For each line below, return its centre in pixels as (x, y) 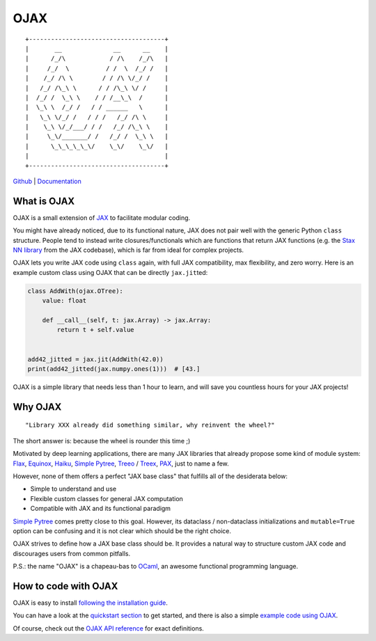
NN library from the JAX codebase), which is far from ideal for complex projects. (128, 250)
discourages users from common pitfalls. (72, 553)
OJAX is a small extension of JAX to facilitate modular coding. (102, 217)
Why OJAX (37, 407)
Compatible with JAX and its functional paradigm (100, 509)
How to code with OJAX (65, 586)
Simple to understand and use (73, 489)
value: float (64, 301)
